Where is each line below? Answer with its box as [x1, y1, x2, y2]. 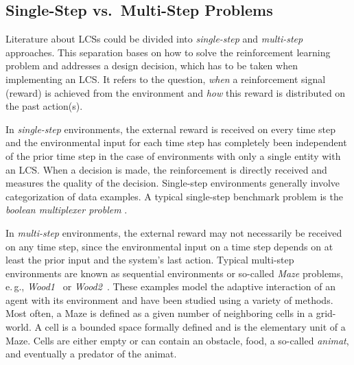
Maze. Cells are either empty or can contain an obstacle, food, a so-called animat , [5, 333, 349, 347]
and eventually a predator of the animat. [5, 346, 177, 361]
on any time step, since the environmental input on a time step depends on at [5, 239, 333, 253]
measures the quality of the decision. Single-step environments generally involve [5, 176, 340, 190]
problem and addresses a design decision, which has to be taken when [5, 58, 298, 73]
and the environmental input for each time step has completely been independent [5, 135, 347, 150]
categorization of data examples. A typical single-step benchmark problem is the [5, 189, 343, 203]
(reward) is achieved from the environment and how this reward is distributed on [5, 85, 346, 99]
